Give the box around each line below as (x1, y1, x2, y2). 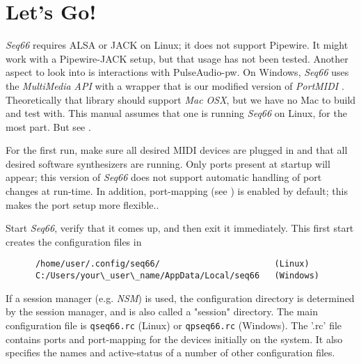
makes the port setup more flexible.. (6, 197, 159, 212)
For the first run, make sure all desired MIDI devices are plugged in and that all (6, 143, 348, 157)
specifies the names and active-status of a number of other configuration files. (6, 345, 335, 360)
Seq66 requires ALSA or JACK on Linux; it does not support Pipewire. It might (6, 38, 348, 52)
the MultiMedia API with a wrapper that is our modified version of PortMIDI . (6, 78, 344, 93)
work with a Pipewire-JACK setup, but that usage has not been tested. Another (6, 51, 348, 65)
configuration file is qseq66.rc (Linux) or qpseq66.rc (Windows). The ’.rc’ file (6, 317, 342, 332)
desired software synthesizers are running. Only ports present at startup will (6, 156, 330, 171)
